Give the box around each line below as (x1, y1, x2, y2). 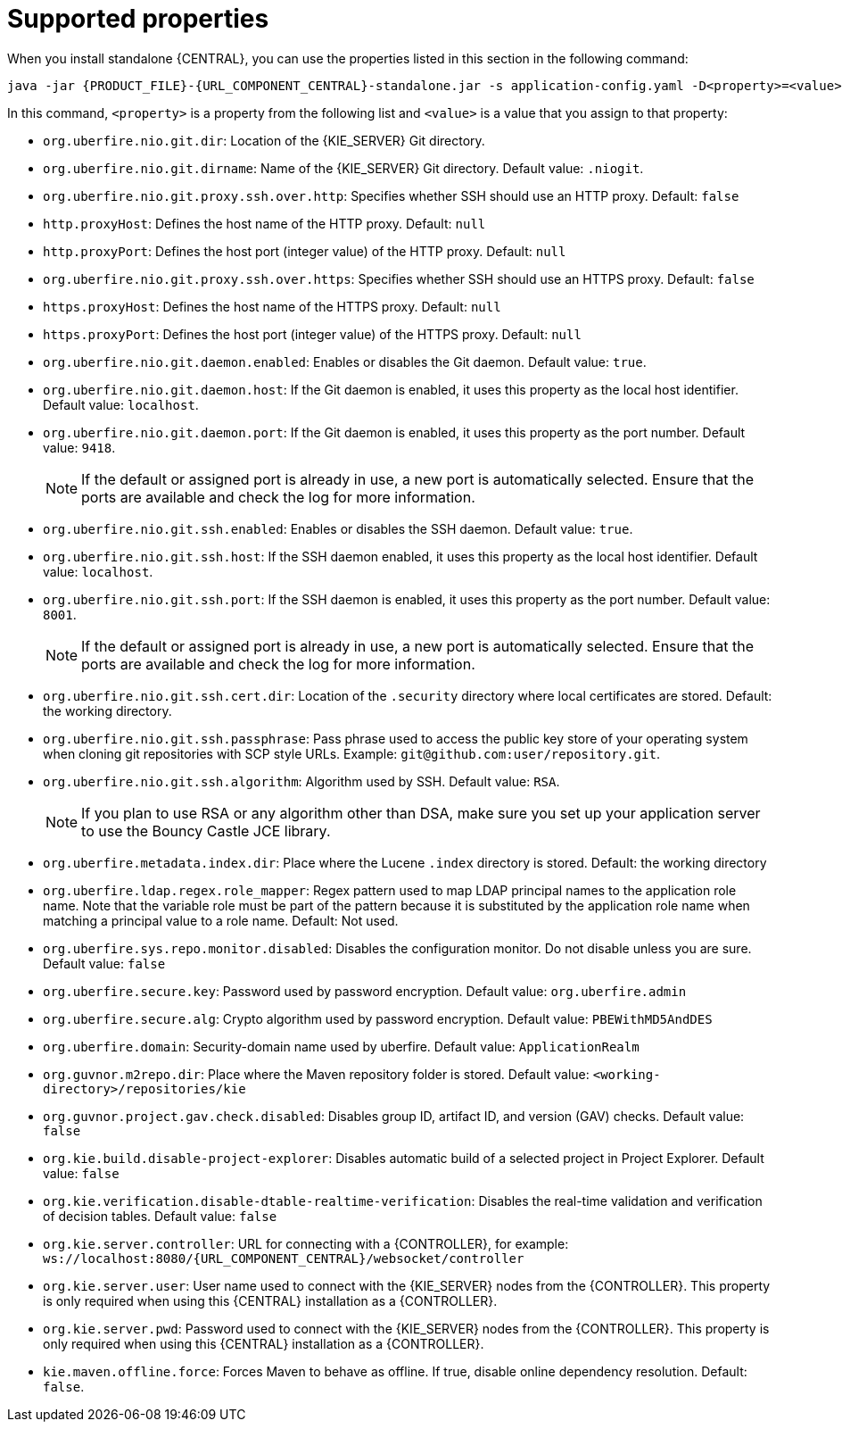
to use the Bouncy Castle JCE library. (81, 821, 331, 840)
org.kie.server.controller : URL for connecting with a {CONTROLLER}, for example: (43, 1235, 569, 1251)
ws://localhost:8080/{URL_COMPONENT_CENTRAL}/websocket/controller (43, 1250, 524, 1266)
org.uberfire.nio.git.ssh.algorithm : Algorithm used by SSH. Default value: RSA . (43, 773, 560, 789)
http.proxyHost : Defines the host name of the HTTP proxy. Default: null (43, 215, 486, 231)
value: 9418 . (43, 439, 116, 455)
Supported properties (7, 4, 269, 34)
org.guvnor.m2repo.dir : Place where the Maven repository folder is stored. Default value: (43, 1066, 590, 1082)
